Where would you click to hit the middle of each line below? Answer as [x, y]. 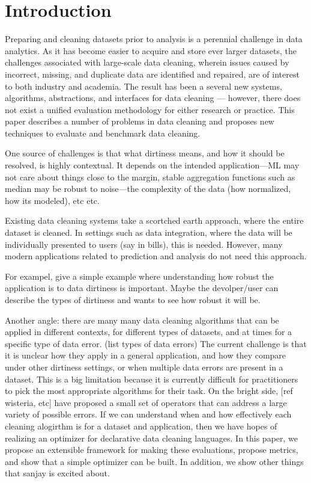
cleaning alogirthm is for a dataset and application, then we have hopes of [141, 426]
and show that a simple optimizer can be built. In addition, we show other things [154, 461]
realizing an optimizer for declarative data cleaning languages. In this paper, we [152, 438]
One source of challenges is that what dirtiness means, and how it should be [145, 153]
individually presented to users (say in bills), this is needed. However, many [144, 244]
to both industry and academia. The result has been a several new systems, [143, 86]
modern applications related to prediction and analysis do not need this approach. [156, 256]
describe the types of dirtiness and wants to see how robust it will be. [133, 300]
